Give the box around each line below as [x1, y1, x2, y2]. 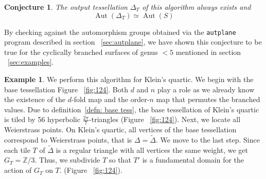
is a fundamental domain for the [142, 154, 244, 165]
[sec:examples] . [8, 56, 54, 67]
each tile [4, 144, 30, 155]
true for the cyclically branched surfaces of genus [4, 46, 158, 57]
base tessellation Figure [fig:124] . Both [4, 84, 129, 94]
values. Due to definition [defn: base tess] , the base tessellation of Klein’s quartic [4, 104, 259, 114]
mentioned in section [175, 46, 241, 57]
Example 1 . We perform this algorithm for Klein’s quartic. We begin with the [4, 74, 254, 85]
